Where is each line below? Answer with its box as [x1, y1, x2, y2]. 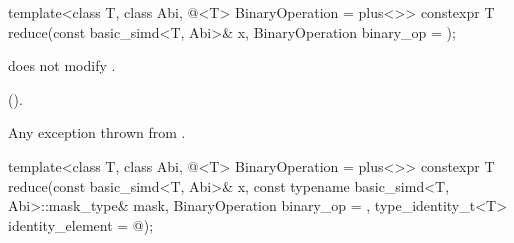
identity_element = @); [8, 214, 154, 235]
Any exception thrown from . [8, 122, 186, 143]
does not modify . [8, 55, 116, 76]
